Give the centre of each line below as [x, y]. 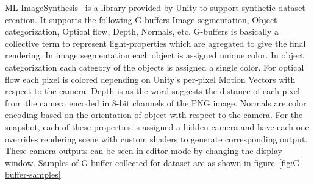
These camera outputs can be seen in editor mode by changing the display [144, 151]
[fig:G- [291, 162]
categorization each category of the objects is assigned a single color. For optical [155, 67]
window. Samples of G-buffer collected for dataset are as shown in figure [140, 162]
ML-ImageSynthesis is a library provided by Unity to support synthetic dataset [155, 7]
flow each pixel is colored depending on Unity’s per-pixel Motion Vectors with [150, 79]
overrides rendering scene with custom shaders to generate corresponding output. [156, 138]
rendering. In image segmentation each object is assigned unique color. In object [155, 55]
